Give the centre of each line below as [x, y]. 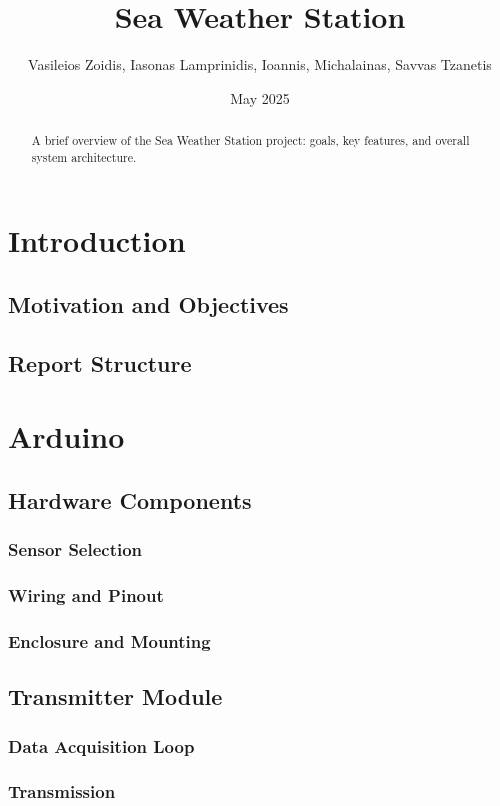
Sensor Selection [75, 549]
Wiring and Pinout [86, 595]
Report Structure [100, 362]
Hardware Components [130, 499]
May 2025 [260, 97]
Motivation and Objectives [148, 304]
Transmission [62, 791]
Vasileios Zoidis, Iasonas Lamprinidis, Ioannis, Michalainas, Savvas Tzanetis [260, 64]
